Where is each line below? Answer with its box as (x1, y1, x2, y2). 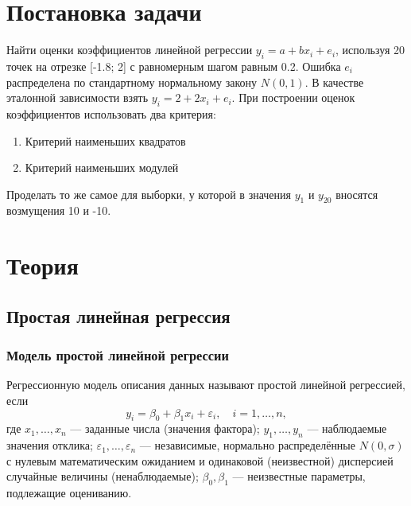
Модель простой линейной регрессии (6, 345, 229, 365)
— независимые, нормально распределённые (139, 437, 355, 453)
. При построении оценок (231, 89, 355, 106)
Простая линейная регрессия (6, 303, 231, 328)
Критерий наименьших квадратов (25, 132, 186, 149)
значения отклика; (6, 437, 93, 453)
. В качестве (304, 73, 364, 90)
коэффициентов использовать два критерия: (6, 105, 216, 122)
